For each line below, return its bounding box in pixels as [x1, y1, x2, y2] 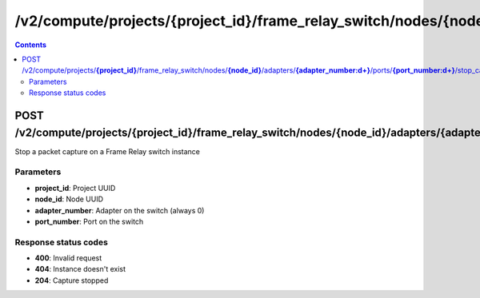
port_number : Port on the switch [34, 217, 144, 226]
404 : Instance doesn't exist [34, 264, 126, 274]
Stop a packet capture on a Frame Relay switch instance [14, 146, 200, 156]
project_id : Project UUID [34, 183, 116, 193]
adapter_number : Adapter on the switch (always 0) [34, 205, 205, 215]
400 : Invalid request [34, 253, 102, 263]
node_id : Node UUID [34, 194, 104, 204]
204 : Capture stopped [34, 276, 109, 285]
